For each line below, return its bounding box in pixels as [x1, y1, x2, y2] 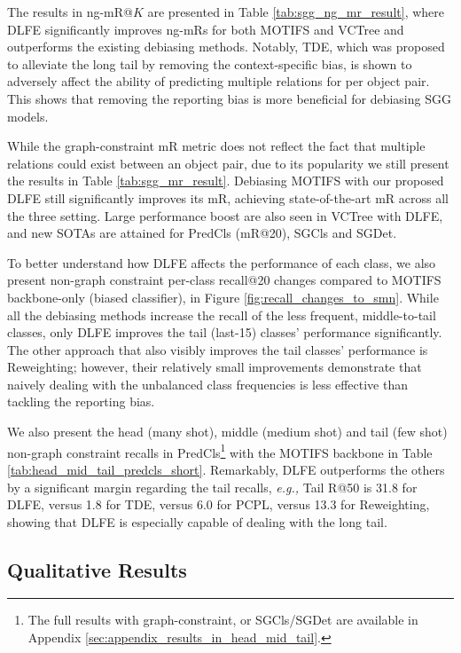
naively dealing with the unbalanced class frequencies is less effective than [7, 374, 408, 393]
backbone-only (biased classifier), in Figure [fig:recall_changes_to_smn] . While [7, 287, 439, 306]
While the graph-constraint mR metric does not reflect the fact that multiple [7, 137, 426, 155]
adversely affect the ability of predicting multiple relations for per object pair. [7, 72, 430, 90]
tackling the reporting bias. [7, 392, 155, 411]
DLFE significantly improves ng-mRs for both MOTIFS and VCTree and [7, 20, 404, 38]
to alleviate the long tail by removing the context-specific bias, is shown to [7, 54, 412, 73]
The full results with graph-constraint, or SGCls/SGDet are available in [27, 610, 418, 629]
